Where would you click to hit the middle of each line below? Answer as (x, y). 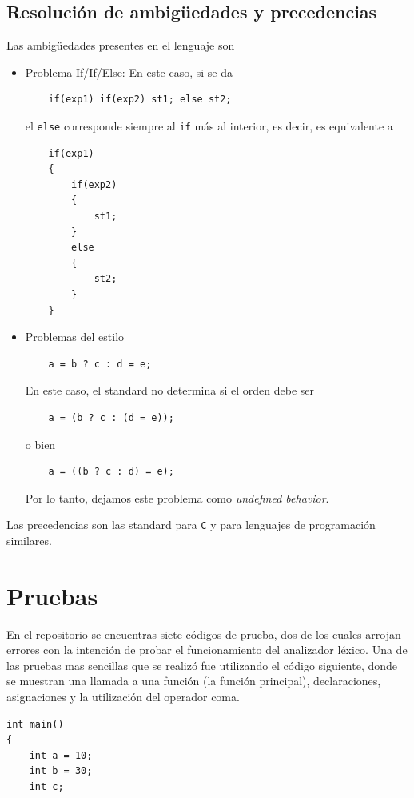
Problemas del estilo (75, 337)
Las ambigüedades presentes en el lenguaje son (121, 45)
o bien (40, 444)
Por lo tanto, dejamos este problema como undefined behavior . (177, 497)
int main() (35, 724)
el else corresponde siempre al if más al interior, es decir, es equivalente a (209, 125)
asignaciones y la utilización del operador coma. (123, 697)
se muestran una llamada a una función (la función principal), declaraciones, (194, 681)
